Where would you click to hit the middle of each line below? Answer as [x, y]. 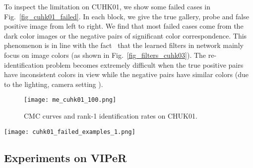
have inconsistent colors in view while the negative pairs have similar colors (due [126, 74]
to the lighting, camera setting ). [54, 84]
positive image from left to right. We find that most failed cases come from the [124, 26]
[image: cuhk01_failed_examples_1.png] [70, 132]
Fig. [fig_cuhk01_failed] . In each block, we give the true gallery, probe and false [126, 16]
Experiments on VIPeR [65, 157]
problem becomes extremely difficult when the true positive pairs [145, 64]
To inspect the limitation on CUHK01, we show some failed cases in [107, 6]
